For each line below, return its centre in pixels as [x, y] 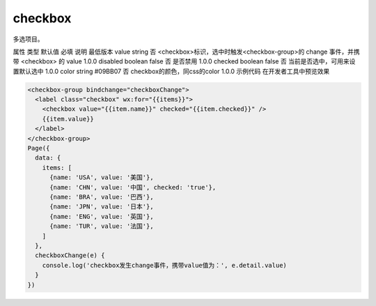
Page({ [39, 148]
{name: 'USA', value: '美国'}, [102, 177]
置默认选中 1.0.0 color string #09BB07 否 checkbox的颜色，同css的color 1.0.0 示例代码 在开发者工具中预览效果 [171, 71]
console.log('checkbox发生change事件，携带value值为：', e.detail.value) [164, 265]
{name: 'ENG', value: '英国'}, [102, 216]
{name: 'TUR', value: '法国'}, [102, 226]
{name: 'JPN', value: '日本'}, [102, 207]
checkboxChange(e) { [70, 255]
